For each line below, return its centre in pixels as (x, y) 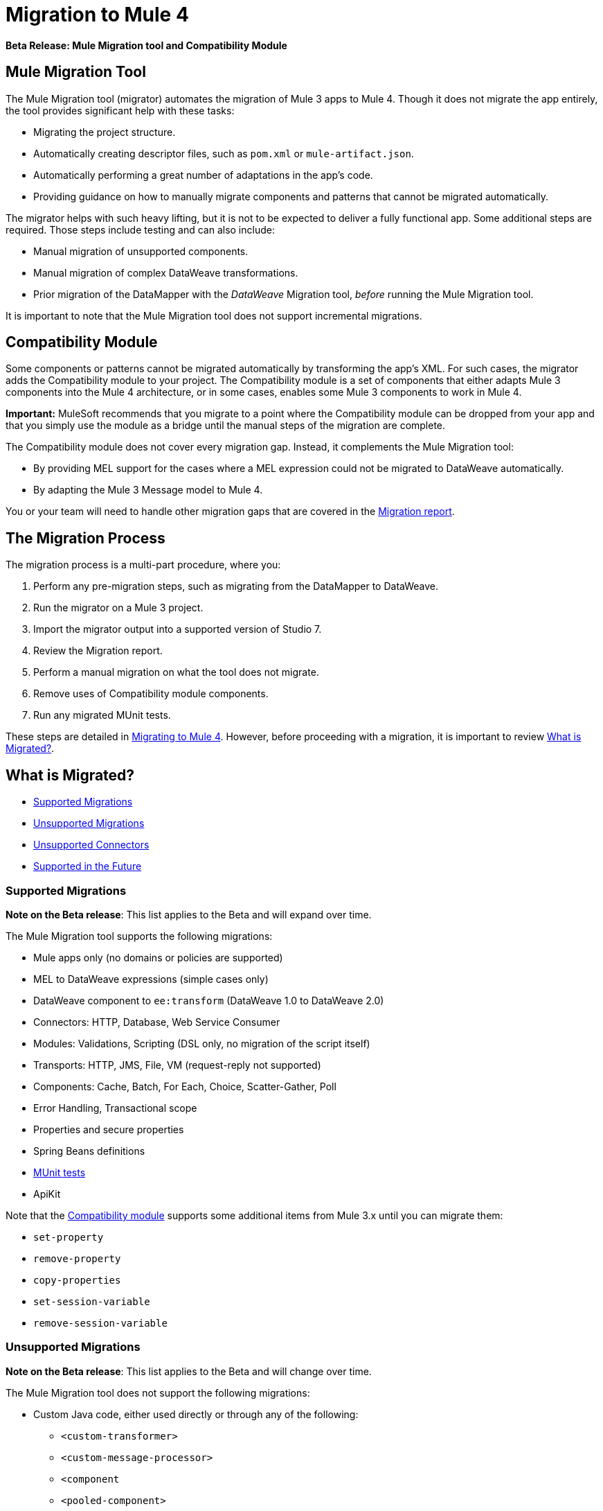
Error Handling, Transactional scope (115, 1108)
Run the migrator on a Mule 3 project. (118, 608)
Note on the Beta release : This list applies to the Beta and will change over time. (189, 1371)
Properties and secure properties (109, 1129)
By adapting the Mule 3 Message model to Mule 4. (148, 490)
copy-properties (77, 1280)
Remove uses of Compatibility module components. (151, 694)
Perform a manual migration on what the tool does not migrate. (176, 672)
